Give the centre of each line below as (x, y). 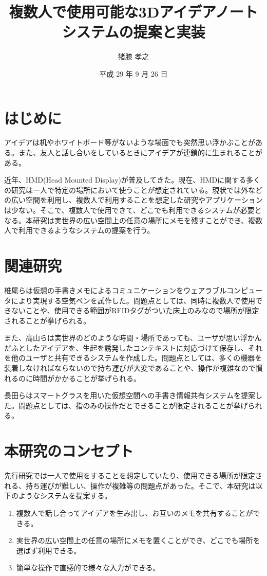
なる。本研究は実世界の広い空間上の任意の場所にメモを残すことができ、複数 (133, 220)
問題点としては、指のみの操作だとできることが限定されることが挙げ (133, 405)
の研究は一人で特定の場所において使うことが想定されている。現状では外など (133, 190)
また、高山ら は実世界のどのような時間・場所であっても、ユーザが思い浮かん (133, 338)
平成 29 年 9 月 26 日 (133, 73)
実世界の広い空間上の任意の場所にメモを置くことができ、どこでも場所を (138, 540)
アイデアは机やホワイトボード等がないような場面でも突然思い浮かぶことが (130, 142)
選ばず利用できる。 (49, 550)
